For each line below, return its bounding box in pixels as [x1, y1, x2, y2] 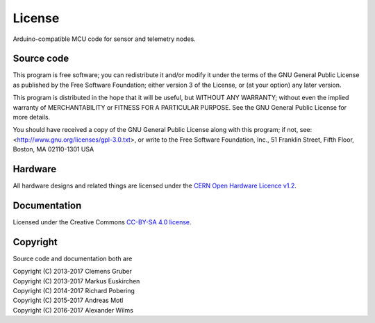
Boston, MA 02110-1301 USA [12, 145, 94, 154]
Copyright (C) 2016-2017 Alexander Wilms [12, 306, 133, 314]
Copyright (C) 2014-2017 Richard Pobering [12, 287, 135, 295]
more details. [12, 113, 51, 122]
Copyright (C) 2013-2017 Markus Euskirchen [12, 276, 140, 285]
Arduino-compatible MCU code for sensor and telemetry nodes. [12, 35, 196, 43]
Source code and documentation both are [12, 254, 133, 263]
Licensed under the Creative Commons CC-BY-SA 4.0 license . [12, 218, 192, 226]
